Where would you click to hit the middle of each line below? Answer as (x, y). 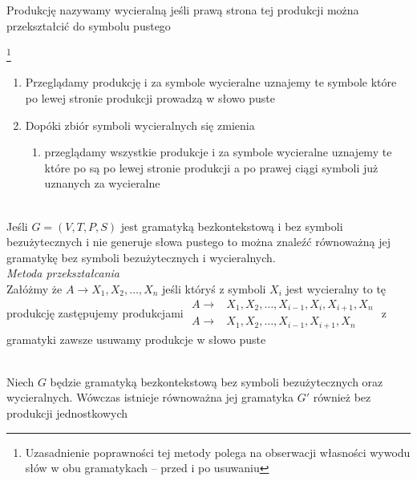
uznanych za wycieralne (102, 183)
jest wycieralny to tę (336, 288)
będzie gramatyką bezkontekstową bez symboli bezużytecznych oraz (217, 381)
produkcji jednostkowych (67, 412)
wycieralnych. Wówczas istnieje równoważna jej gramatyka (150, 397)
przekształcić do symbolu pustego (89, 25)
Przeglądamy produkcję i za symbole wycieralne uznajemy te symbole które (211, 82)
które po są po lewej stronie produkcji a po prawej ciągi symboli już (211, 167)
